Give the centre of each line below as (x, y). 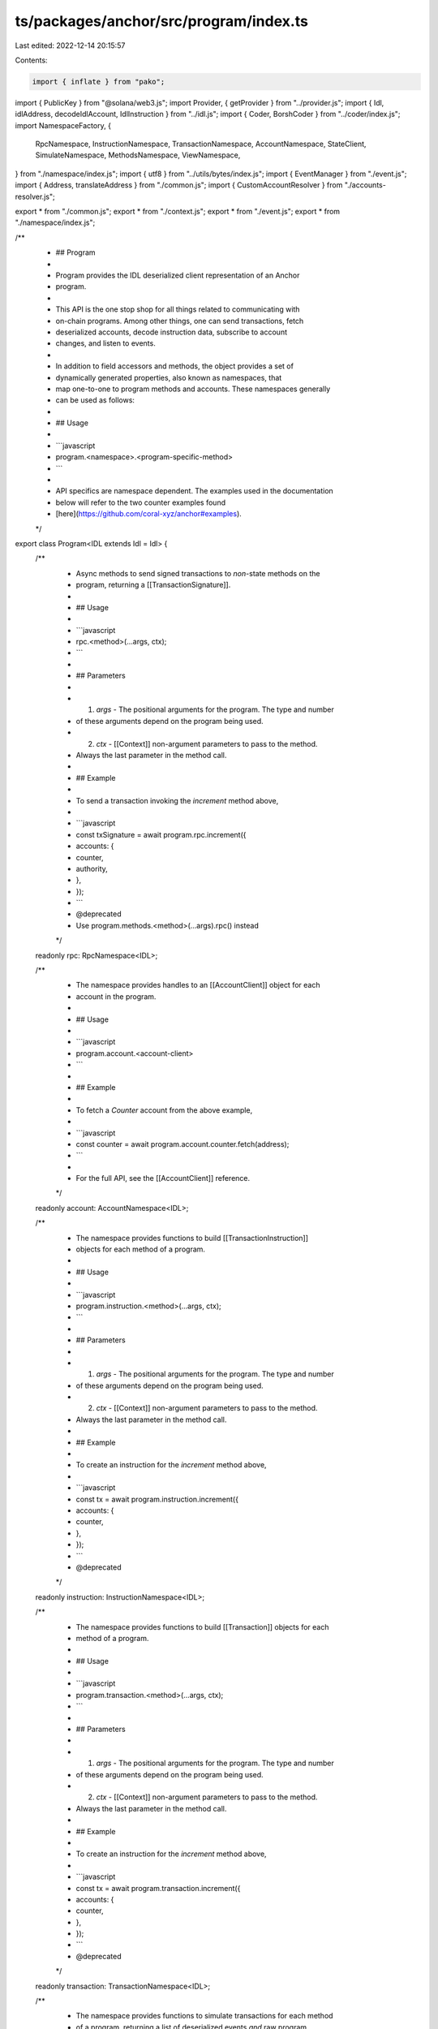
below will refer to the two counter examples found (141, 502)
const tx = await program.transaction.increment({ (158, 1888)
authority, (92, 868)
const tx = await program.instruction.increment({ (157, 1499)
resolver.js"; (35, 196)
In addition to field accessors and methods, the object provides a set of (174, 366)
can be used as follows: (95, 400)
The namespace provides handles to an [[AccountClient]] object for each (198, 985)
